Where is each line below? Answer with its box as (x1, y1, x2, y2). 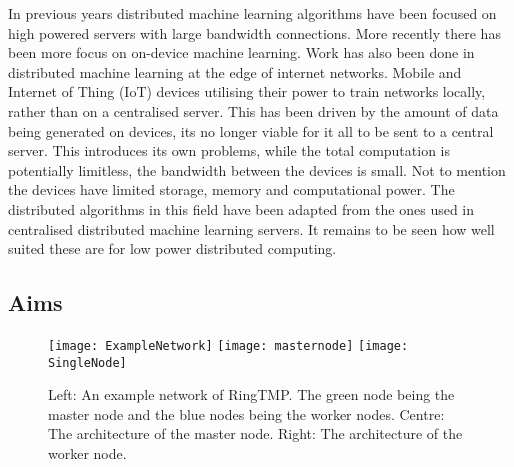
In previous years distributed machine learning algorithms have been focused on (8, 3, 497, 23)
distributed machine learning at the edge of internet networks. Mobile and (8, 61, 462, 82)
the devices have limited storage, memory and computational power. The (8, 179, 455, 200)
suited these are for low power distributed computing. (8, 238, 337, 259)
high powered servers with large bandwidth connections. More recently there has (8, 22, 501, 43)
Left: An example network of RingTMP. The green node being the (48, 384, 455, 405)
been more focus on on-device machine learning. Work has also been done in (8, 42, 475, 63)
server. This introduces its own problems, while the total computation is (8, 140, 450, 161)
